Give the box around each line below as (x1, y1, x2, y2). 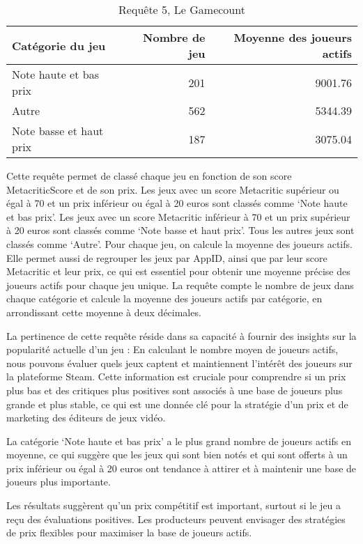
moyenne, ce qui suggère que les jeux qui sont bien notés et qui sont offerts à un (6, 447, 348, 462)
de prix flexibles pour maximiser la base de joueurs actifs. (6, 525, 252, 540)
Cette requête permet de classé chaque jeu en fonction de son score (6, 169, 292, 182)
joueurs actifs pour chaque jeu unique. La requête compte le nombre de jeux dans (6, 277, 354, 292)
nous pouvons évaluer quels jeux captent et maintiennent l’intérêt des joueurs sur (6, 355, 353, 370)
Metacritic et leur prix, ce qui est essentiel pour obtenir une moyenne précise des (6, 264, 350, 279)
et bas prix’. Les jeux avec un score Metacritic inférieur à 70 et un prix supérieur (6, 209, 350, 224)
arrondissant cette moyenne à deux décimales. (6, 304, 201, 319)
